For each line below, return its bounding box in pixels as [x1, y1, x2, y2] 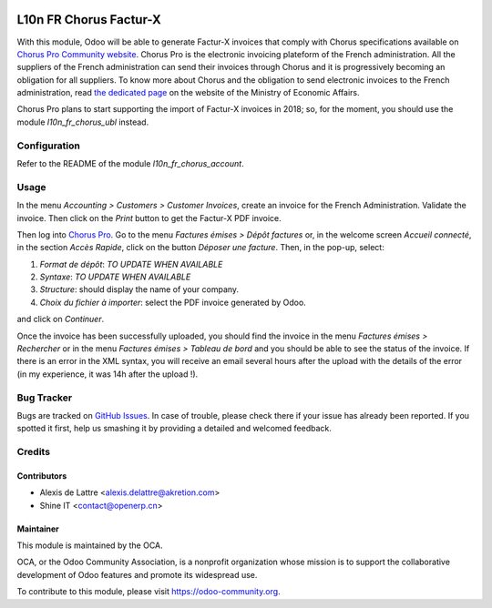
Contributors [16, 470, 67, 481]
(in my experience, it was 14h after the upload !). [16, 369, 199, 380]
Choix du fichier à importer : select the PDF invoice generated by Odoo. [39, 297, 307, 308]
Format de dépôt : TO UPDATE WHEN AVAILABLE [39, 258, 223, 269]
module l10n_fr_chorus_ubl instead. [16, 117, 149, 127]
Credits [16, 446, 50, 459]
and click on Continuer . [16, 314, 105, 325]
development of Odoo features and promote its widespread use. [16, 569, 258, 580]
